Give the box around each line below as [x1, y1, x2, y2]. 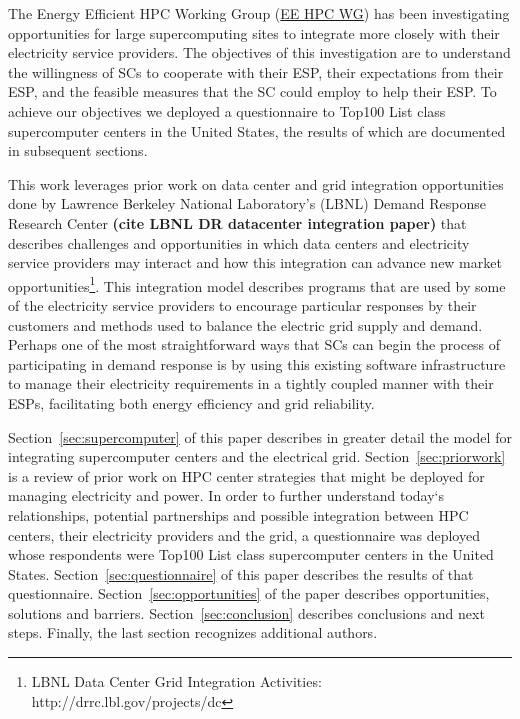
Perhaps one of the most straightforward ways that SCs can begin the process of [8, 334, 501, 355]
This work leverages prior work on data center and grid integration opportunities [8, 173, 504, 194]
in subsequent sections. [8, 140, 148, 161]
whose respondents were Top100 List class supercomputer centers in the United [8, 544, 494, 565]
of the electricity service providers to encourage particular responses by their [8, 294, 477, 315]
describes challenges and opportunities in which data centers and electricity [8, 232, 470, 253]
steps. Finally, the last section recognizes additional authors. [8, 622, 378, 643]
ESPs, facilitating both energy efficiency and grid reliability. [8, 392, 375, 413]
